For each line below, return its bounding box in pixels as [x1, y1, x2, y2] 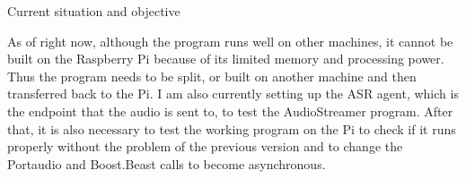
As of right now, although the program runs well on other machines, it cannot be [7, 31, 453, 50]
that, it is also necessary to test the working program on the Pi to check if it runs [7, 119, 456, 138]
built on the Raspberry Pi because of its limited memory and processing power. [7, 49, 444, 68]
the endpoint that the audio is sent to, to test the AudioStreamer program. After [7, 101, 453, 120]
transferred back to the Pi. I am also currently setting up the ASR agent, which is [7, 84, 459, 103]
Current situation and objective [7, 2, 180, 20]
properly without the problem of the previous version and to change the [7, 137, 403, 156]
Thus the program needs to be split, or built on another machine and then [7, 66, 417, 85]
